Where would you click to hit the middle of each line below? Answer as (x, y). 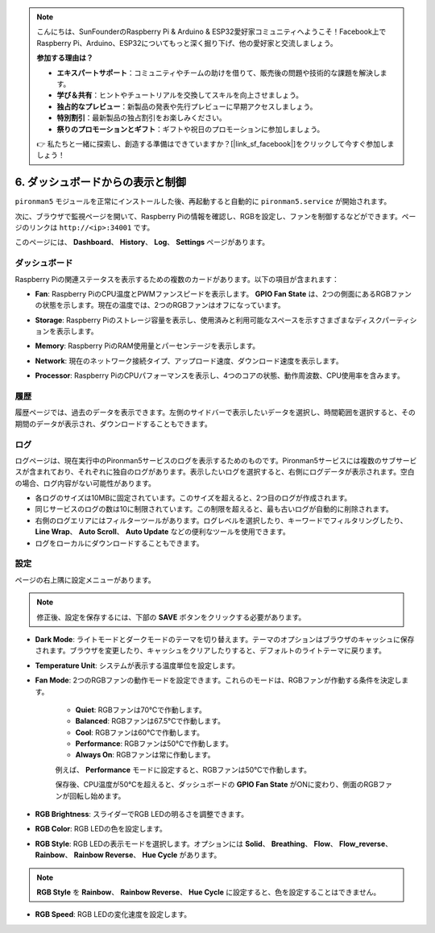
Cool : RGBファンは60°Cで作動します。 (140, 732)
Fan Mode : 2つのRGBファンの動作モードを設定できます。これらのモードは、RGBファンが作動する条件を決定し (218, 680)
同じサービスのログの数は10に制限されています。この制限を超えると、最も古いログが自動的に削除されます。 (214, 509)
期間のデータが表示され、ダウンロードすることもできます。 (114, 424)
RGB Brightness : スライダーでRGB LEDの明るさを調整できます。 (142, 815)
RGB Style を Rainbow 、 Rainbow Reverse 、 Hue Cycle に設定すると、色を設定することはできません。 (209, 892)
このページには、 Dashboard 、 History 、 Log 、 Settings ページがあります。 (142, 243)
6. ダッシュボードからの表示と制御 (101, 182)
